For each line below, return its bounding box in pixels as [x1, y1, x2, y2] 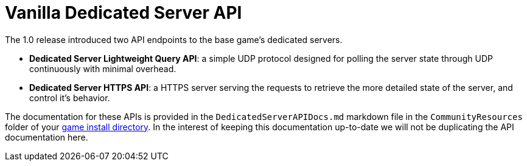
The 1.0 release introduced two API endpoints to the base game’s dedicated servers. [5, 34, 343, 45]
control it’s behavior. [29, 92, 110, 103]
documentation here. [5, 131, 88, 142]
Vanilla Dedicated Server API [5, 2, 242, 23]
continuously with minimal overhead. [29, 63, 176, 74]
